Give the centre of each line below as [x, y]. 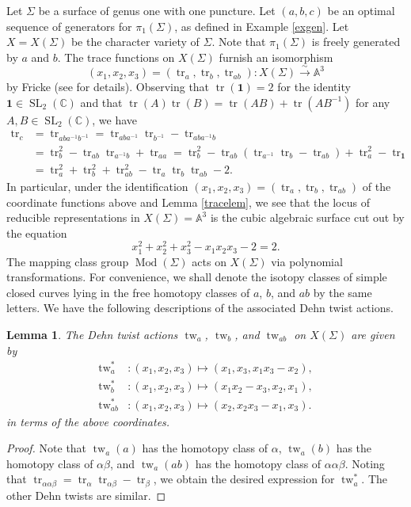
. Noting [365, 463]
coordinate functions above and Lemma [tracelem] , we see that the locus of [188, 202]
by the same [342, 292]
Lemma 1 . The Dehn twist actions [92, 334]
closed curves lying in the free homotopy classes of [128, 292]
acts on [209, 261]
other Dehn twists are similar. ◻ [86, 495]
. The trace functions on [116, 57]
